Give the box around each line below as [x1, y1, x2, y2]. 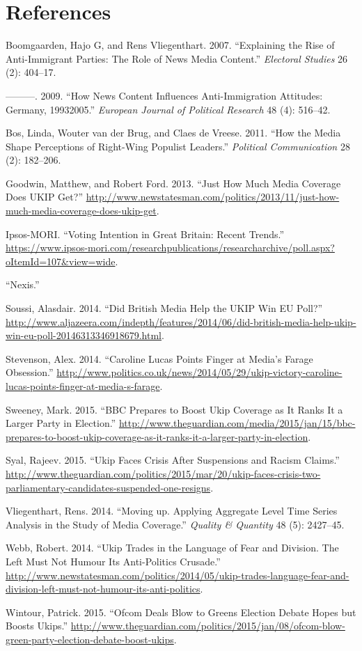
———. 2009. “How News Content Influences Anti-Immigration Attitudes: [6, 88, 323, 102]
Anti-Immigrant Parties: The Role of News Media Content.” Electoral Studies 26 [6, 51, 348, 65]
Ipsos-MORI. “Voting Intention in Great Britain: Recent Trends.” [6, 226, 285, 241]
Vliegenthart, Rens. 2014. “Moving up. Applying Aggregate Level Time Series [6, 503, 338, 518]
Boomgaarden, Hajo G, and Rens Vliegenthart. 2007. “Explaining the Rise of [6, 38, 335, 52]
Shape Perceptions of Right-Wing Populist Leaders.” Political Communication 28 [6, 139, 350, 153]
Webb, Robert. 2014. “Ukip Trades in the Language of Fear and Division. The [6, 540, 339, 555]
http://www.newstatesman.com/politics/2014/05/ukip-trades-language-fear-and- [6, 567, 349, 582]
